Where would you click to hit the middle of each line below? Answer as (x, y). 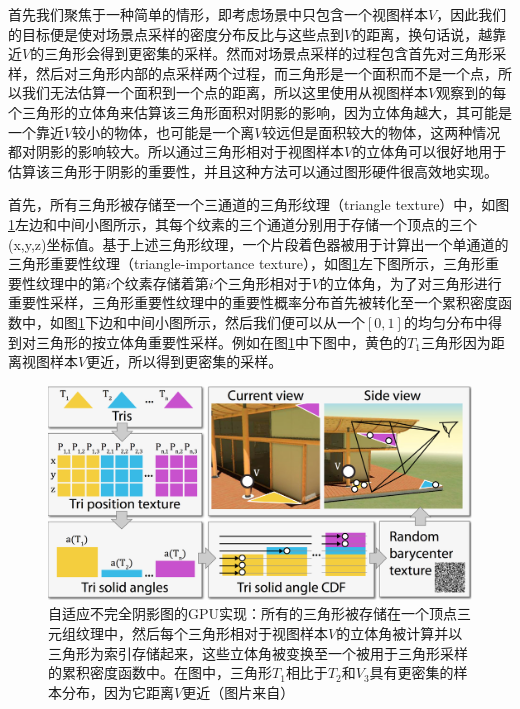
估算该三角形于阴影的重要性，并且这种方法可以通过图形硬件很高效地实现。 (253, 170)
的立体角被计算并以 (399, 632)
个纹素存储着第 (159, 282)
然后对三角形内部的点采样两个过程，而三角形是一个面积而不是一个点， (266, 72)
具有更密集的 (411, 672)
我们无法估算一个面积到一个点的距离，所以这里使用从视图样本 (224, 92)
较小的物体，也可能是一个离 (163, 131)
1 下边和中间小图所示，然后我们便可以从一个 (221, 321)
